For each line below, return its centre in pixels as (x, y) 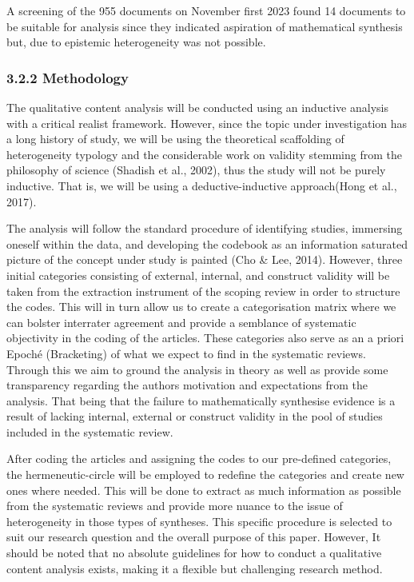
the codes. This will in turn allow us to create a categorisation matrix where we (201, 307)
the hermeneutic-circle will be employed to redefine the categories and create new (205, 474)
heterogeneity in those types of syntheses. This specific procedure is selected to (199, 521)
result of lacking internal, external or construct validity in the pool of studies (195, 416)
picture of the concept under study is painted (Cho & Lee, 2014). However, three (205, 259)
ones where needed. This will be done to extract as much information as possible (204, 490)
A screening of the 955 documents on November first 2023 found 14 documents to (206, 10)
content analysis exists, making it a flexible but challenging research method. (195, 568)
